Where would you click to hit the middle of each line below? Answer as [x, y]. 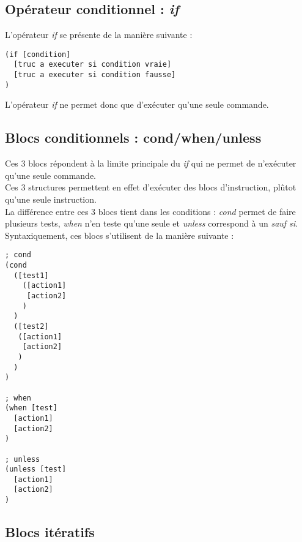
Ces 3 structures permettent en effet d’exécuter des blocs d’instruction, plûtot [151, 187]
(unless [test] [36, 469]
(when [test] [31, 408]
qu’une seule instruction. [51, 199]
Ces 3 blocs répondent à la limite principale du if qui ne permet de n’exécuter [151, 163]
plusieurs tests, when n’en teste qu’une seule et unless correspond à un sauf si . [152, 223]
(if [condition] [38, 54]
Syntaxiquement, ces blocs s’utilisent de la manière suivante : [120, 235]
